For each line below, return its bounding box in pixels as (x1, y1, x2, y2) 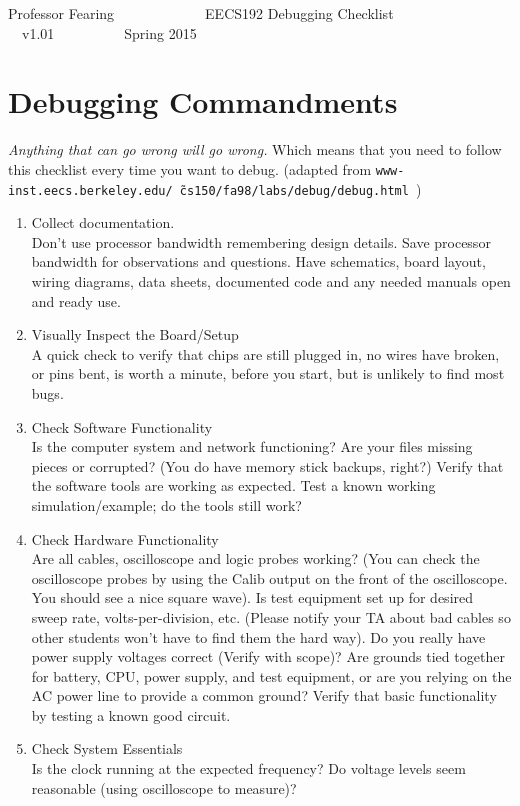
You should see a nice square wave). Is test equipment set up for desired (31, 587, 474, 608)
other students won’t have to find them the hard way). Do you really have (31, 626, 486, 647)
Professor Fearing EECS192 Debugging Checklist (8, 3, 394, 23)
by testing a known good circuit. (31, 704, 231, 725)
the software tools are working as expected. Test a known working (31, 475, 436, 496)
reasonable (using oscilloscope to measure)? (31, 777, 297, 798)
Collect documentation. (31, 212, 175, 233)
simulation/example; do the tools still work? (31, 494, 302, 515)
